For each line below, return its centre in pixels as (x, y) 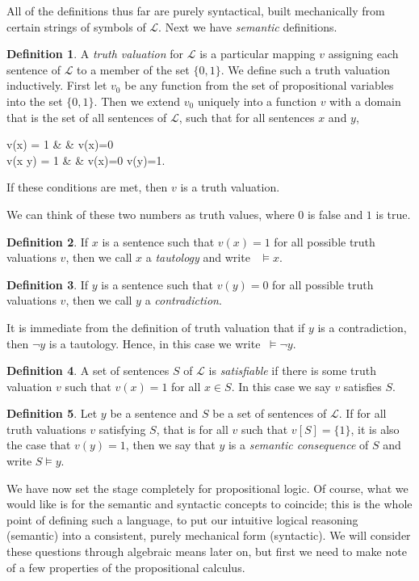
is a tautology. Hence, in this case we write (155, 343)
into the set (35, 101)
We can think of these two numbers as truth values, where (151, 214)
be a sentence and (154, 413)
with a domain (365, 101)
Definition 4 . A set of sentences (88, 370)
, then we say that (170, 445)
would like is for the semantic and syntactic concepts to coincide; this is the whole (209, 504)
